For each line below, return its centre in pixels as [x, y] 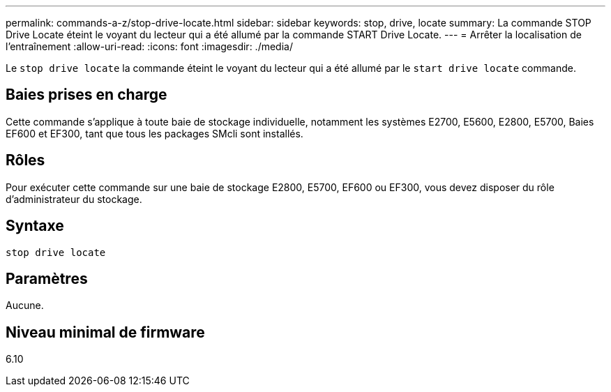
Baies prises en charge [86, 95]
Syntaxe [35, 226]
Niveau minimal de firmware [105, 332]
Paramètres [47, 278]
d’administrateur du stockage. [74, 199]
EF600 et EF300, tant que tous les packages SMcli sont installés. [154, 133]
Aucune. [25, 306]
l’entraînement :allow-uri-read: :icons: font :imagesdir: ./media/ [149, 46]
